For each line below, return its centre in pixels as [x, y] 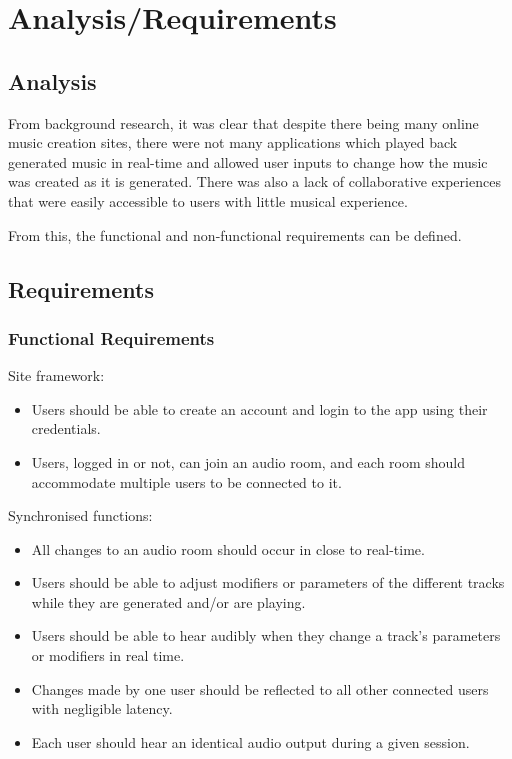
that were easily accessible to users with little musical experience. [208, 200]
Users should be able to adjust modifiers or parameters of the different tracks [268, 582]
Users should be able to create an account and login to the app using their [259, 408]
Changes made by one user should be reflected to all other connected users [260, 688]
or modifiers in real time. [108, 655]
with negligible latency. [102, 708]
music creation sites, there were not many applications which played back [233, 142]
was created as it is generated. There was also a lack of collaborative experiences [254, 181]
